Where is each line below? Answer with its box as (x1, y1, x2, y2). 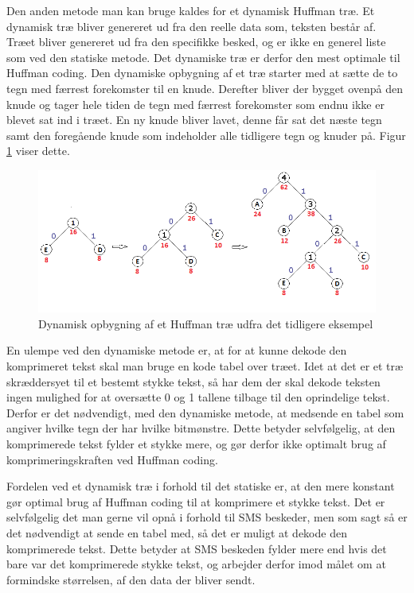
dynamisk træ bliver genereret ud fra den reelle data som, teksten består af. (6, 17, 377, 34)
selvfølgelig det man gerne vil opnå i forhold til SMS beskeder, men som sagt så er (6, 509, 408, 525)
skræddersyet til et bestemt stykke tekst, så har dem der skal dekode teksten (6, 373, 381, 390)
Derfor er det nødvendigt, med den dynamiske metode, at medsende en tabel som (6, 404, 404, 421)
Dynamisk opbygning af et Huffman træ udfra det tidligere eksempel (38, 315, 373, 331)
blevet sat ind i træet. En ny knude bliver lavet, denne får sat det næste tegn (6, 111, 382, 128)
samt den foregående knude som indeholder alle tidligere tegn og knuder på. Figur (6, 126, 406, 143)
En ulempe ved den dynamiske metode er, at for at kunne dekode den (6, 342, 347, 359)
